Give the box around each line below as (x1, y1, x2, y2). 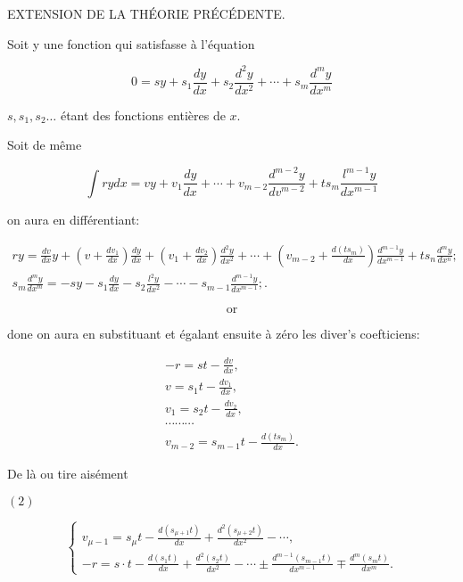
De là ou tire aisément (7, 463, 128, 482)
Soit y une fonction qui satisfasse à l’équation (7, 34, 255, 53)
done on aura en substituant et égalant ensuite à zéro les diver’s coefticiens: (7, 324, 420, 342)
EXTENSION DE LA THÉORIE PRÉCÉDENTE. (7, 4, 285, 22)
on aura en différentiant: (7, 209, 140, 228)
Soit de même (7, 135, 82, 154)
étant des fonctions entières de (60, 105, 226, 124)
